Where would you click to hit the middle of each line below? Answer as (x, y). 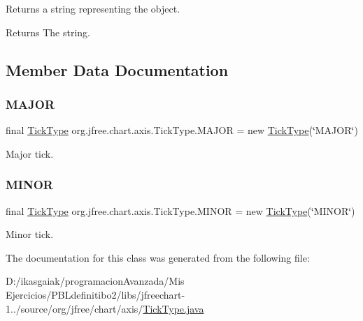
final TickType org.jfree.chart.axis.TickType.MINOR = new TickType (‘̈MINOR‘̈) (180, 210)
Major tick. (30, 153)
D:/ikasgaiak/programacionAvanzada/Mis (95, 281)
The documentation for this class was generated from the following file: (158, 257)
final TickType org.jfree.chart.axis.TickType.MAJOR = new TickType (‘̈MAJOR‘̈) (182, 130)
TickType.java (173, 308)
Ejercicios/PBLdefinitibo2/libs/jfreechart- (95, 294)
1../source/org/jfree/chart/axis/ (74, 308)
